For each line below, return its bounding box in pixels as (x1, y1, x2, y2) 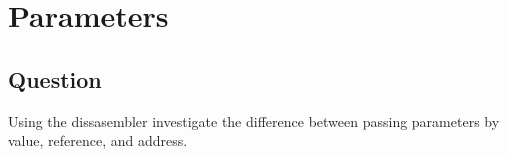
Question (8, 63, 102, 94)
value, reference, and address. (8, 130, 188, 151)
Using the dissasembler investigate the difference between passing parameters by (8, 110, 500, 131)
